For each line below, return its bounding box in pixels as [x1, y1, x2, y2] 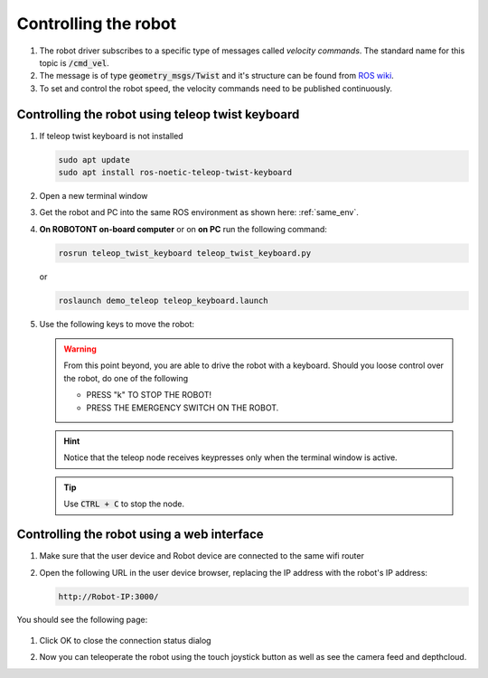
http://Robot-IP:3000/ [58, 591, 159, 601]
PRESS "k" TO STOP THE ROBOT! [86, 390, 212, 400]
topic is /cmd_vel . [39, 57, 109, 68]
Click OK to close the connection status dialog [39, 635, 211, 645]
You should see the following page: [16, 615, 148, 626]
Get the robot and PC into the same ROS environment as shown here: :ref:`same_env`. [39, 207, 359, 218]
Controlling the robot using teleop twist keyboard [16, 107, 300, 122]
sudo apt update [58, 155, 131, 165]
